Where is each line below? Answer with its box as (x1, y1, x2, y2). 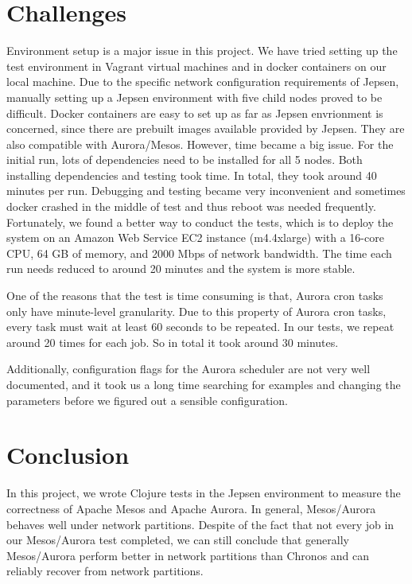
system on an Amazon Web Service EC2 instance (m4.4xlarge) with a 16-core (6, 229, 384, 246)
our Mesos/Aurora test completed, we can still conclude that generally (6, 531, 349, 548)
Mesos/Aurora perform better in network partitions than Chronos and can (6, 547, 370, 563)
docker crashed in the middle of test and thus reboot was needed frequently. (6, 198, 376, 215)
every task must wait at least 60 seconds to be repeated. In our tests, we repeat (6, 318, 395, 335)
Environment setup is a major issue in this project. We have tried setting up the (6, 42, 398, 59)
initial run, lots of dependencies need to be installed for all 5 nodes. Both (6, 151, 363, 168)
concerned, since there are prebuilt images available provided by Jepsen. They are (6, 120, 405, 137)
